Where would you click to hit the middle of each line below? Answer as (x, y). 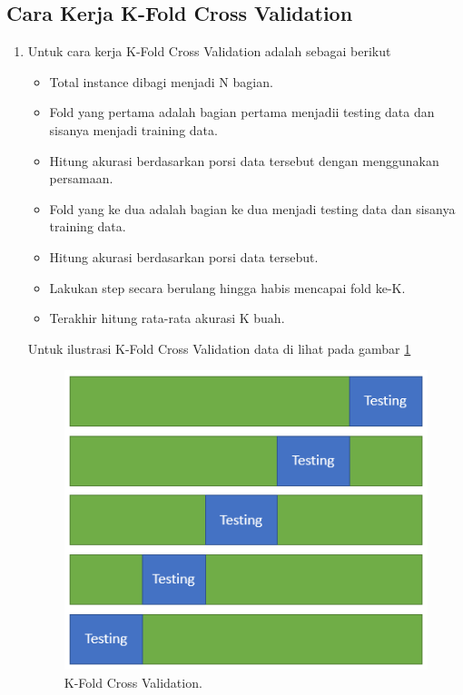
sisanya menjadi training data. (133, 129)
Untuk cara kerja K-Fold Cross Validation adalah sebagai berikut (209, 51)
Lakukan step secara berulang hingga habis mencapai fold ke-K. (227, 287)
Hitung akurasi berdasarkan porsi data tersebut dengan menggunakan (244, 160)
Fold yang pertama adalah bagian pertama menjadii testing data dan (242, 112)
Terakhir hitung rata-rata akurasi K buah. (167, 318)
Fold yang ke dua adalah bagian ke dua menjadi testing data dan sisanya (252, 208)
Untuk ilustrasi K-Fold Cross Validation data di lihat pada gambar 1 (219, 348)
